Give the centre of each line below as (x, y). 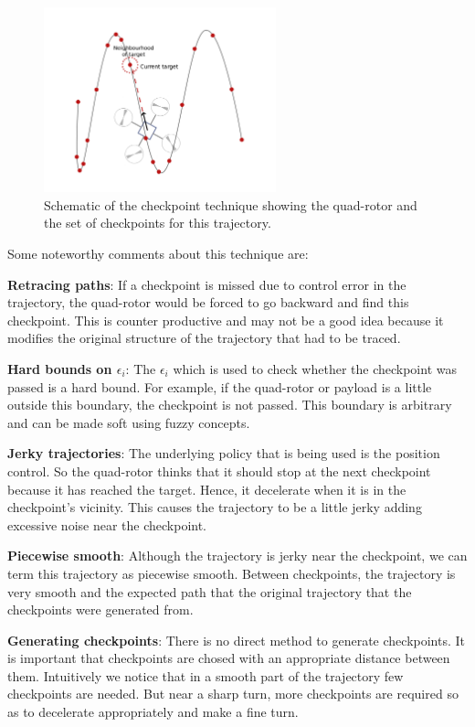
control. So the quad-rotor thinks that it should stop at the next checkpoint (219, 470)
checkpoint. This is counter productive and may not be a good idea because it (226, 320)
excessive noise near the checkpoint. (107, 524)
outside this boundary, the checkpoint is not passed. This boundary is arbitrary (230, 405)
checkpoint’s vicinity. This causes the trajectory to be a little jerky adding (215, 507)
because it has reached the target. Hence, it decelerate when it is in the (207, 489)
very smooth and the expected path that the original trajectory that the (210, 591)
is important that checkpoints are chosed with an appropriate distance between (229, 658)
